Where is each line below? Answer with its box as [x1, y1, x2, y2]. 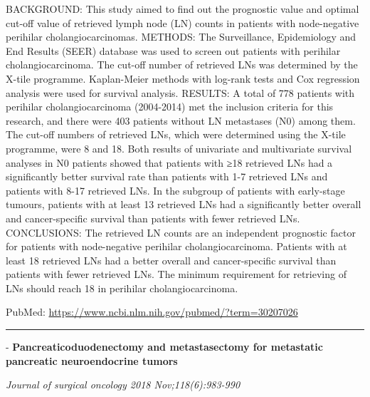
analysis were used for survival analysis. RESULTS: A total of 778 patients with [6, 85, 355, 100]
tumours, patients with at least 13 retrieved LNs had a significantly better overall [6, 197, 361, 212]
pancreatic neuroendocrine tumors [6, 353, 178, 368]
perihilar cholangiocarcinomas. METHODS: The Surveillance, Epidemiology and [6, 29, 356, 44]
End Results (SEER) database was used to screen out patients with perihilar [6, 43, 341, 58]
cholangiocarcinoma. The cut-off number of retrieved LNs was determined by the [6, 57, 358, 72]
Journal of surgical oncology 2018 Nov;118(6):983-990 [6, 377, 240, 392]
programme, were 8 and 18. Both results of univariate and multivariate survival [6, 140, 352, 155]
